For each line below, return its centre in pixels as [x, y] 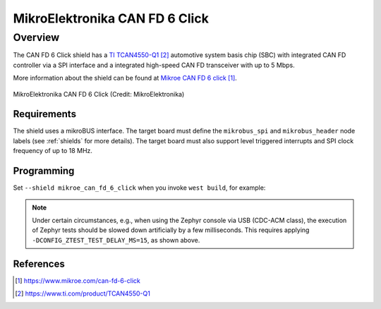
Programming [44, 171]
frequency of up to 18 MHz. [53, 151]
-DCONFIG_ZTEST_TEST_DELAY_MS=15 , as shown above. [116, 240]
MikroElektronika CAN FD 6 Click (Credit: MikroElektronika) [99, 94]
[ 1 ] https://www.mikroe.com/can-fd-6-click [78, 280]
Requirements [45, 114]
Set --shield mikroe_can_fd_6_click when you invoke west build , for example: [139, 188]
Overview [36, 37]
